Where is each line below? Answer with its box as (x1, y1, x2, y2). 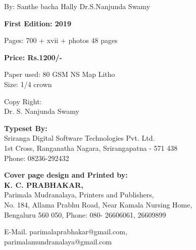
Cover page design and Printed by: (4, 170, 128, 180)
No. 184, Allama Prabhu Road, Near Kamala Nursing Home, (4, 199, 192, 210)
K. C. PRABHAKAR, (4, 179, 83, 190)
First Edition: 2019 (4, 18, 71, 28)
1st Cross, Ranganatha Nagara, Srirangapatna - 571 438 (4, 142, 178, 153)
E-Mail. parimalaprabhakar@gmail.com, (4, 226, 127, 237)
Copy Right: (4, 96, 42, 106)
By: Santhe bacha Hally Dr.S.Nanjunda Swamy (4, 1, 151, 11)
